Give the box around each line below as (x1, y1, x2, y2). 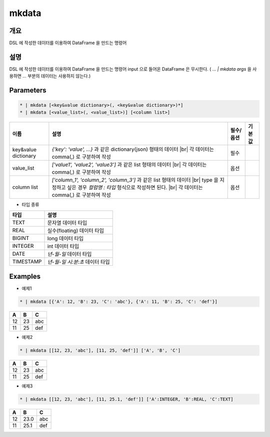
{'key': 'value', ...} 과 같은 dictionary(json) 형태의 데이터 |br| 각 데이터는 (51, 146, 214, 153)
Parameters (9, 86, 46, 95)
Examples (9, 272, 41, 280)
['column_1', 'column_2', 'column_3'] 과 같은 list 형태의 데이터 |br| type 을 (51, 176, 218, 183)
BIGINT (12, 235, 29, 242)
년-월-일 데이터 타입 (47, 251, 92, 258)
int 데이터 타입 (47, 243, 79, 250)
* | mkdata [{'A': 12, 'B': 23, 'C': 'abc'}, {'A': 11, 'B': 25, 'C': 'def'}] (19, 298, 217, 304)
